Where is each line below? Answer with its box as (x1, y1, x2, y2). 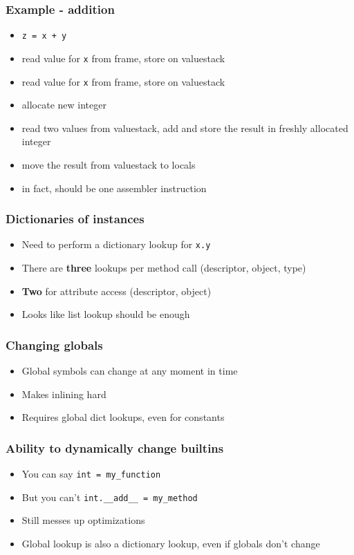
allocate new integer (21, 97, 106, 112)
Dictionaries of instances (6, 210, 145, 227)
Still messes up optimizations (21, 513, 145, 527)
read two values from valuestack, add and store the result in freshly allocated (21, 120, 348, 135)
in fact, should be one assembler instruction (21, 180, 207, 195)
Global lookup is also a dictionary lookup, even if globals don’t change (21, 536, 320, 550)
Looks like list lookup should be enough (21, 307, 190, 321)
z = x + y (21, 31, 67, 41)
